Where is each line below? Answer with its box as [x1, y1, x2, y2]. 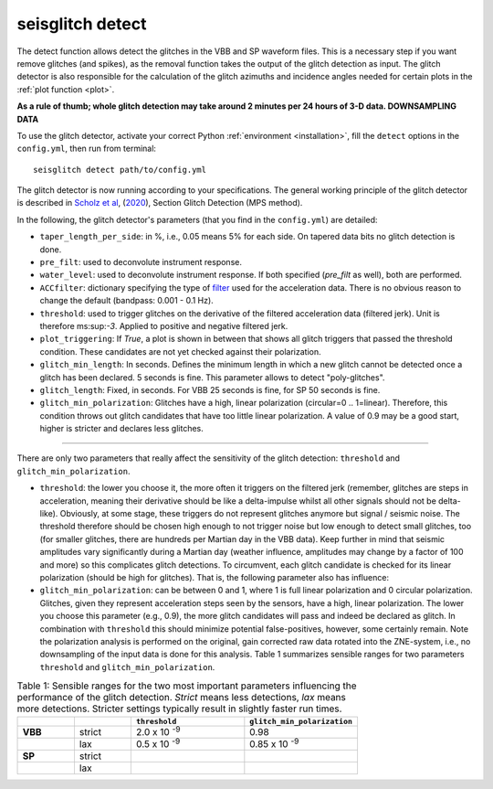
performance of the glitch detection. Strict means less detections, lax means [16, 691, 347, 704]
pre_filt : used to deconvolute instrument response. [39, 257, 242, 268]
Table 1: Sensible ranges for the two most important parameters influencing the [16, 679, 357, 692]
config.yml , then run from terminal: [16, 143, 157, 155]
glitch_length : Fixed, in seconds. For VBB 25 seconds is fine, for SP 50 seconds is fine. [39, 384, 381, 395]
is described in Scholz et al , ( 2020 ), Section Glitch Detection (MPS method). [16, 197, 303, 208]
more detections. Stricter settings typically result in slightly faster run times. [16, 702, 342, 715]
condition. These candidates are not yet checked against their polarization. [39, 346, 321, 357]
